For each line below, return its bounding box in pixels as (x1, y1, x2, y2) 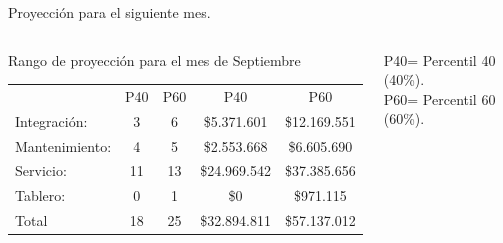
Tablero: (15, 185, 66, 206)
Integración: (15, 110, 88, 131)
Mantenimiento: (15, 135, 112, 156)
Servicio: (15, 160, 67, 181)
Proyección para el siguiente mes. (8, 2, 211, 22)
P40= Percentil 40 (383, 49, 496, 70)
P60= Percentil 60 (383, 88, 496, 109)
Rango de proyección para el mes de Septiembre (8, 49, 301, 70)
